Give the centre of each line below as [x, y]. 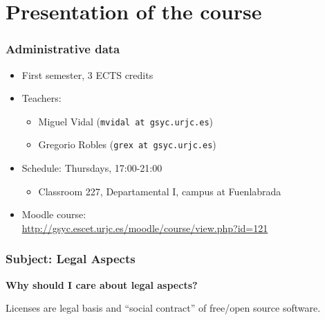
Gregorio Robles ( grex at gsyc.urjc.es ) [127, 144]
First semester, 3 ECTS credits [87, 74]
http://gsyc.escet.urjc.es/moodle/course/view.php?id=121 [145, 228]
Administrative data [63, 49]
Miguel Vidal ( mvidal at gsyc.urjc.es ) [126, 121]
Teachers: [41, 98]
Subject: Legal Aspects [71, 259]
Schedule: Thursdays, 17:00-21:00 [92, 168]
